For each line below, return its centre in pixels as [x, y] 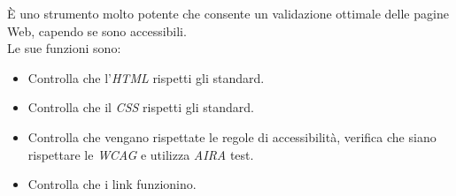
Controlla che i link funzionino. [112, 184]
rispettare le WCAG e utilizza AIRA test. [141, 154]
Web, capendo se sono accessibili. [97, 30]
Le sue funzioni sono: [64, 48]
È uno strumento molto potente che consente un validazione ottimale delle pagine [228, 13]
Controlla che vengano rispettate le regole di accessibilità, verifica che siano [232, 136]
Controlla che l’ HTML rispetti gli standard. [146, 77]
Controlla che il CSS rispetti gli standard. [141, 107]
